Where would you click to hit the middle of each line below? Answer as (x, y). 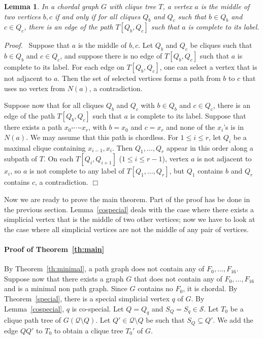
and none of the (191, 127)
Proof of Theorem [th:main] (54, 249)
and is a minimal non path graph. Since (66, 288)
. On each (58, 159)
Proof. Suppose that (37, 45)
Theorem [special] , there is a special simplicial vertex (87, 298)
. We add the (233, 320)
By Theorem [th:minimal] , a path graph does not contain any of (104, 269)
